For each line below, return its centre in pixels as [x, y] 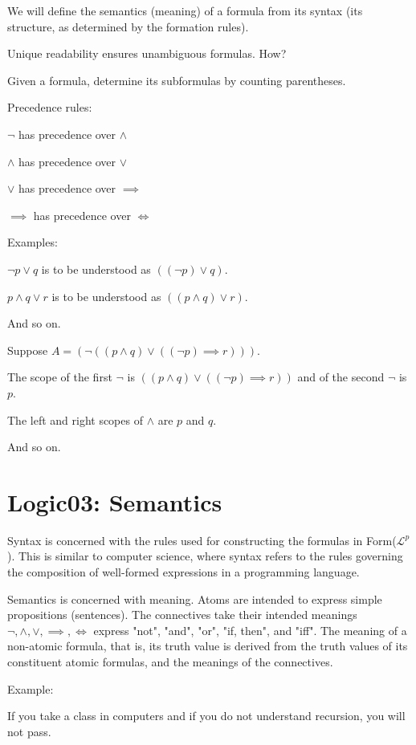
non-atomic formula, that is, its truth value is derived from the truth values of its [208, 646]
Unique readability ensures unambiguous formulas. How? [147, 53]
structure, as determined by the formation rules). [128, 26]
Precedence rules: [50, 107]
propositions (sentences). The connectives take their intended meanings [182, 615]
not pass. [29, 731]
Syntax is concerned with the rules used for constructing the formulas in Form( [202, 540]
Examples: [33, 242]
